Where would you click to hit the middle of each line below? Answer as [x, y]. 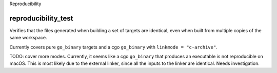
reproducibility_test [41, 18]
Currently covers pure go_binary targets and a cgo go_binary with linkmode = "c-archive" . [113, 47]
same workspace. [28, 38]
